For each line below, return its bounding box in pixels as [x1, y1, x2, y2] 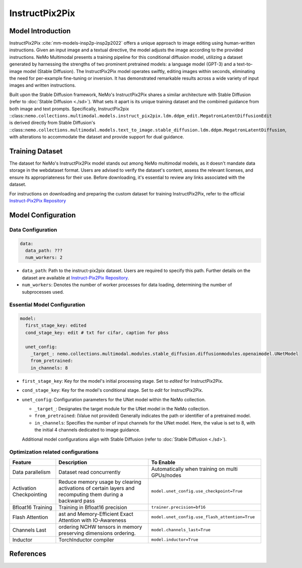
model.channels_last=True [151, 527, 211, 533]
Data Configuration [9, 226, 57, 233]
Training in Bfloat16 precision [58, 504, 127, 511]
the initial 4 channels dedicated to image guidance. [34, 427, 140, 433]
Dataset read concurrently [58, 468, 121, 475]
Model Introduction [9, 27, 71, 35]
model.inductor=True [151, 537, 198, 542]
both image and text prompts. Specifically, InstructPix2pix [9, 106, 129, 112]
